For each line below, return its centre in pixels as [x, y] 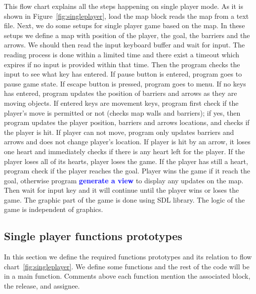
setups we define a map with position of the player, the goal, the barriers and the [127, 35]
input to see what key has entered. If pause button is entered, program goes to [123, 74]
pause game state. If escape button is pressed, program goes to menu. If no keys [125, 83]
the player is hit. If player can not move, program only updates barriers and [119, 132]
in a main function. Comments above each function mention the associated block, [127, 276]
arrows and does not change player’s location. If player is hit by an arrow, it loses [127, 142]
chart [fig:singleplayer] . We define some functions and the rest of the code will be [127, 266]
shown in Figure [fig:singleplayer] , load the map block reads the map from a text [127, 16]
